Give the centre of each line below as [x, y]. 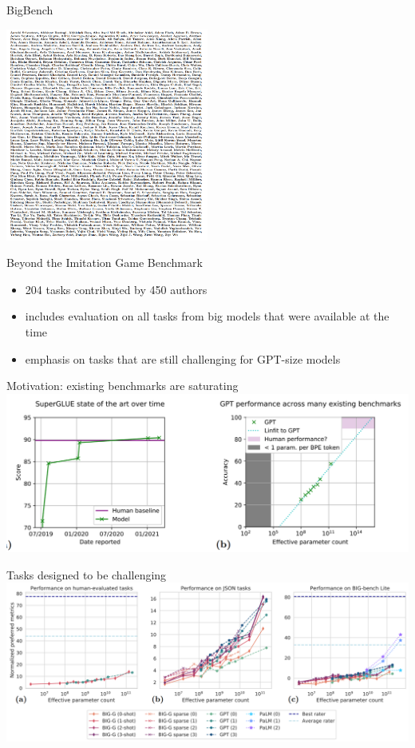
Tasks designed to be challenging [87, 574]
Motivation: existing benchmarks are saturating [123, 386]
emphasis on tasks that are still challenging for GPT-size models [183, 358]
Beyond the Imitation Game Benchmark [105, 263]
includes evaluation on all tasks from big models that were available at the [207, 316]
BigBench [30, 10]
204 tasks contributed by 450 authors [116, 289]
